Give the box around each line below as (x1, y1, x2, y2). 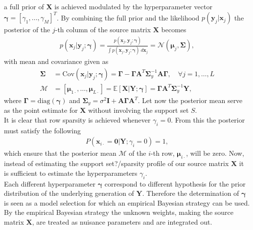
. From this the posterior (171, 115, 245, 125)
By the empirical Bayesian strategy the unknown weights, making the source (4, 207, 233, 217)
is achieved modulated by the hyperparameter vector (54, 1, 212, 11)
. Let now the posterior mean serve (138, 95, 243, 105)
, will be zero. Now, (186, 148, 244, 158)
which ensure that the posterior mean (4, 148, 116, 158)
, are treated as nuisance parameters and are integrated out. (32, 217, 212, 227)
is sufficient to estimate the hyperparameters (4, 167, 138, 178)
